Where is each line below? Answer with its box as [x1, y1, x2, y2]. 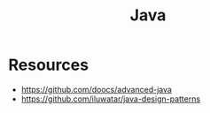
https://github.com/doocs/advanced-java [20, 84, 172, 94]
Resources [8, 55, 89, 75]
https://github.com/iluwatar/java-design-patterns [20, 94, 201, 104]
